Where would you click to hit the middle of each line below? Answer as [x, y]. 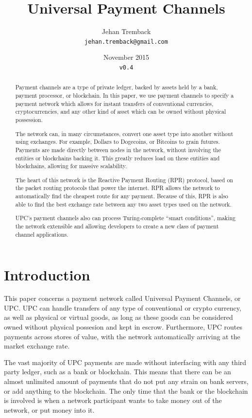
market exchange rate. [37, 346]
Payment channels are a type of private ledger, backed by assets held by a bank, [117, 87]
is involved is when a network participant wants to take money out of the [113, 400]
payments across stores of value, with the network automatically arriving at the [122, 336]
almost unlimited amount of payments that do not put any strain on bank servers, [126, 381]
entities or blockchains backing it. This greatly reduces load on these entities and [118, 158]
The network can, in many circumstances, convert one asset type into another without [124, 133]
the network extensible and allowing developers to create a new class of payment [117, 226]
